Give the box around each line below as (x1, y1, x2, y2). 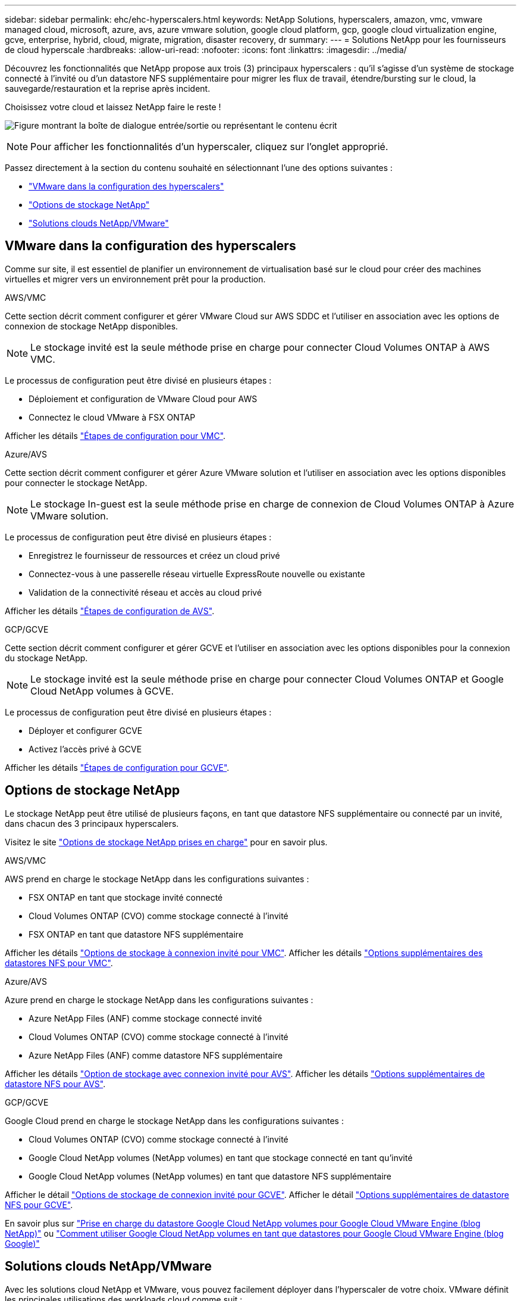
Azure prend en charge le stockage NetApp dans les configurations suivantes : (5, 994, 313, 1005)
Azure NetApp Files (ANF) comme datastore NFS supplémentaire (29, 1050, 283, 1060)
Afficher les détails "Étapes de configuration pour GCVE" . (5, 762, 230, 773)
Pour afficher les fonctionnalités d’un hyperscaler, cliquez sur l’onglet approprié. (30, 141, 388, 152)
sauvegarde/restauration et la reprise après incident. (5, 83, 211, 94)
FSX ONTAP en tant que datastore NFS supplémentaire (29, 929, 244, 939)
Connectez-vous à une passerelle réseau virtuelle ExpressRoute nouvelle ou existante (29, 568, 365, 579)
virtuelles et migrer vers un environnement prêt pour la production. (5, 273, 266, 284)
